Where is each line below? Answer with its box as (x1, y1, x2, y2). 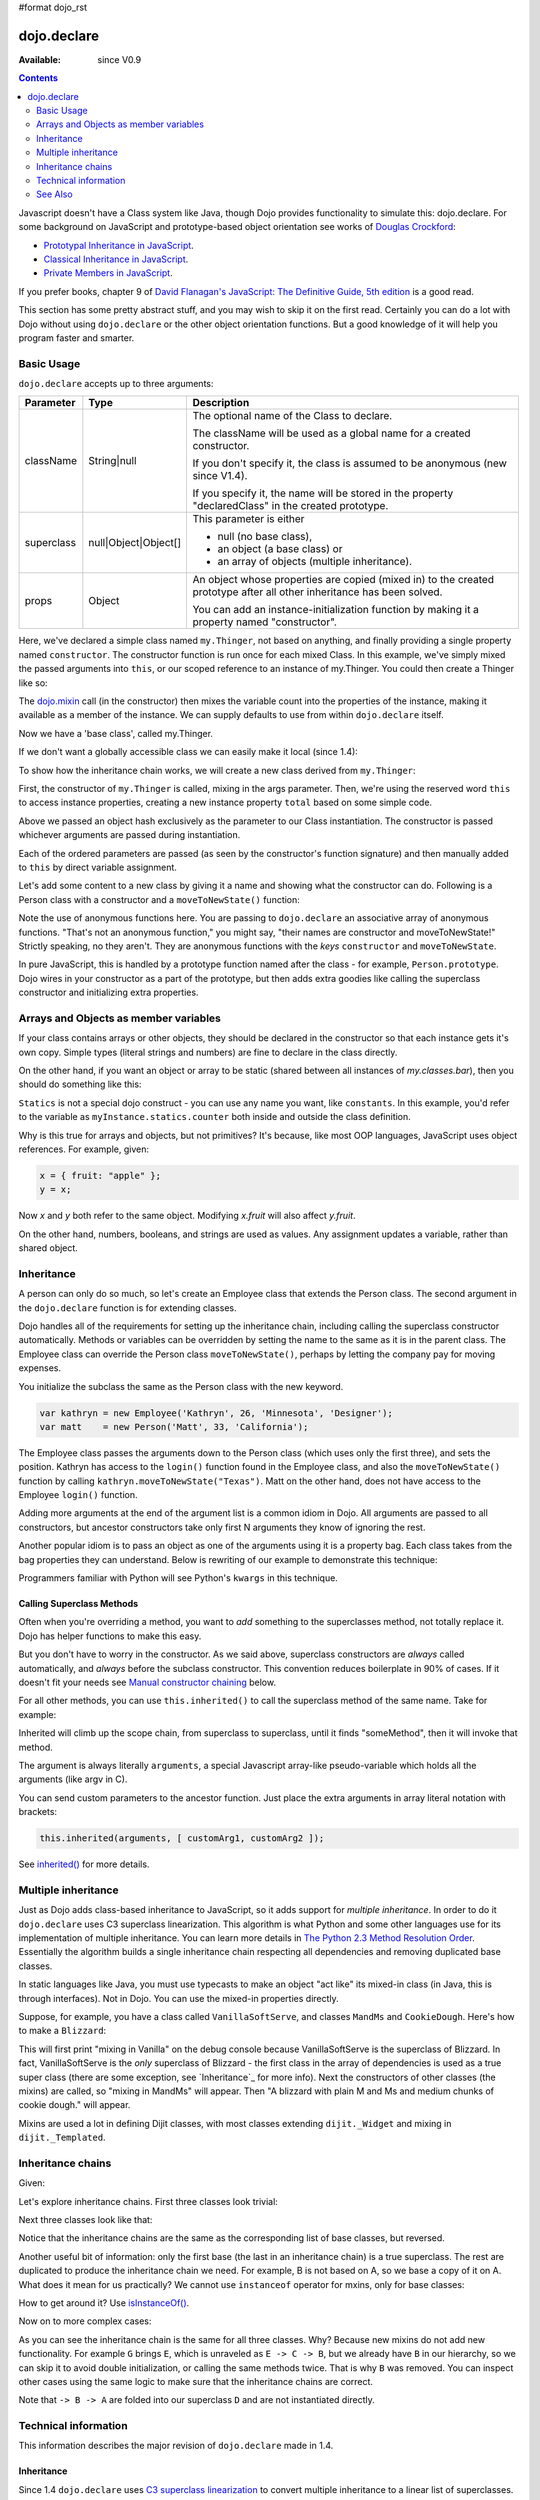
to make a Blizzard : (18, 2025, 107, 2037)
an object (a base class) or (217, 542, 343, 556)
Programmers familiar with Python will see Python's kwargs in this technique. (18, 1572, 339, 1584)
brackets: (18, 1806, 58, 1818)
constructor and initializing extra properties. (18, 986, 199, 999)
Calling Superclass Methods (18, 1598, 139, 1610)
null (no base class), (217, 530, 313, 544)
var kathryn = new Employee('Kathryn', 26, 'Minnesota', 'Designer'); (39, 1407, 394, 1419)
